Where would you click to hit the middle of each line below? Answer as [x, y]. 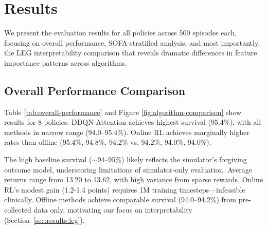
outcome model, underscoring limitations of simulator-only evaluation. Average [128, 169]
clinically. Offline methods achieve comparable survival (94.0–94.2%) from [120, 199]
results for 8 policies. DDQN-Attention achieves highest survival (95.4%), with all [133, 122]
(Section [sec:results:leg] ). [44, 220]
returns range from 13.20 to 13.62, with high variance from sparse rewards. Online [134, 179]
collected [18, 210]
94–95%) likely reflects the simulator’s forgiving [172, 159]
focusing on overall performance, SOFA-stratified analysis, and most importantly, [132, 42]
